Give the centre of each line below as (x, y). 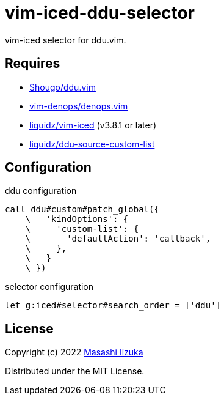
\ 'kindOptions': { (77, 219)
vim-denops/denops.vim (79, 106)
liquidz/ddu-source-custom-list (92, 144)
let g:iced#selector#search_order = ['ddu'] (113, 306)
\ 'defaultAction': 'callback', (118, 239)
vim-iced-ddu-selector (100, 13)
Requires (33, 64)
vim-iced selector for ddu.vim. (66, 40)
